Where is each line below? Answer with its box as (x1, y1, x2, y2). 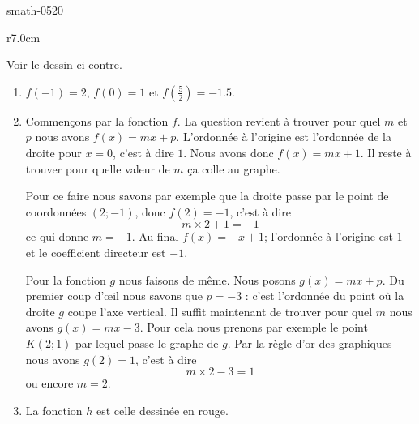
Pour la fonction (25, 271, 106, 288)
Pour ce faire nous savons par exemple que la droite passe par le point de (25, 187, 389, 204)
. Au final (131, 228, 179, 245)
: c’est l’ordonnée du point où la (245, 287, 404, 304)
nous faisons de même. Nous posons (118, 271, 296, 288)
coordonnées (25, 203, 87, 220)
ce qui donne (25, 228, 89, 245)
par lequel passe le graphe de (75, 334, 219, 351)
